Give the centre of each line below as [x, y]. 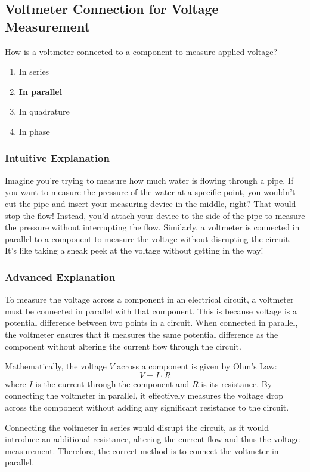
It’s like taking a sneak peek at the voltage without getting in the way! [134, 250]
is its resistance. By [237, 383]
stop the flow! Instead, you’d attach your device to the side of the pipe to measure [155, 215]
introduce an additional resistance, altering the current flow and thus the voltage [152, 439]
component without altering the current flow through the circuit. [123, 346]
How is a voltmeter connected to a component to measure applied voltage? [141, 51]
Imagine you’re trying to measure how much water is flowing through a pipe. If [149, 180]
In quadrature [44, 111]
